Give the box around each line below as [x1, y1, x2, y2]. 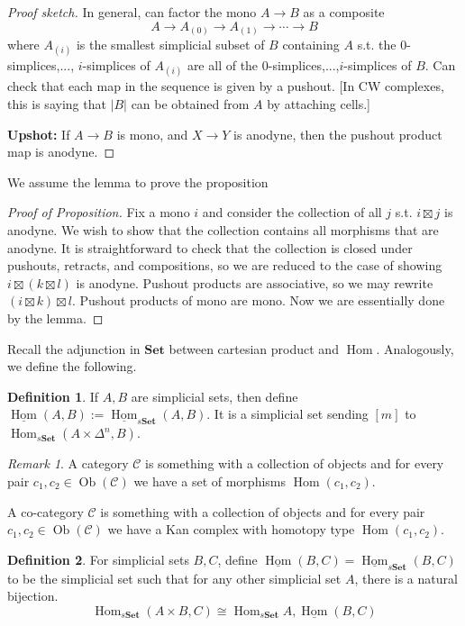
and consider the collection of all [202, 203, 382, 222]
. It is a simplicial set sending [206, 404, 369, 423]
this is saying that [7, 95, 106, 113]
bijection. [7, 586, 59, 605]
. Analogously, [376, 339, 454, 358]
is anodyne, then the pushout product [233, 124, 442, 143]
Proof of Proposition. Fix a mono [7, 203, 190, 222]
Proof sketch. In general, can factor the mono [7, 3, 257, 21]
